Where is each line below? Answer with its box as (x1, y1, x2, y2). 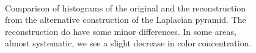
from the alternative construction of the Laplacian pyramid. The (5, 13, 246, 26)
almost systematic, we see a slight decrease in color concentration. (5, 37, 252, 49)
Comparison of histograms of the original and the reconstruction (5, 1, 246, 14)
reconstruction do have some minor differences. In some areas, (5, 25, 236, 37)
